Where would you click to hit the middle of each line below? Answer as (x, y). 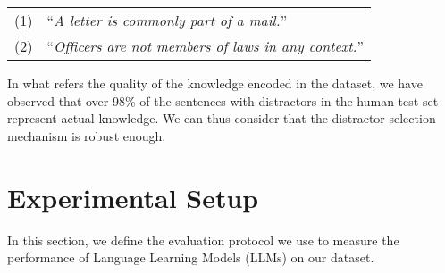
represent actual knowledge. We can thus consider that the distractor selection (222, 118)
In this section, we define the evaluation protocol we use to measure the (203, 240)
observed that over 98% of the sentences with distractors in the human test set (223, 100)
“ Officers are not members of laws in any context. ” (206, 46)
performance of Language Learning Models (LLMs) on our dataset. (191, 257)
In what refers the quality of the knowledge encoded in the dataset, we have (215, 83)
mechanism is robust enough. (87, 135)
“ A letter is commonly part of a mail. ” (167, 20)
